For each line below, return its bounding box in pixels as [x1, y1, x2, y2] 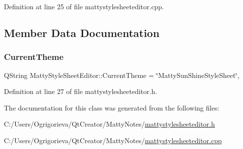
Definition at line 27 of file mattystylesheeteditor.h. [4, 86, 157, 96]
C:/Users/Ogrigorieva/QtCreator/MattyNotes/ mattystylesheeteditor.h [4, 119, 215, 129]
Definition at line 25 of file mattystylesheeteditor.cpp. [4, 1, 164, 11]
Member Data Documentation [4, 25, 160, 40]
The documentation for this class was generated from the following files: [4, 102, 220, 112]
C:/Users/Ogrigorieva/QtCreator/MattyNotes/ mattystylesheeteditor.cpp [4, 135, 222, 145]
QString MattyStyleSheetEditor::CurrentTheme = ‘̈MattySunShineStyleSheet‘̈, [4, 70, 240, 80]
